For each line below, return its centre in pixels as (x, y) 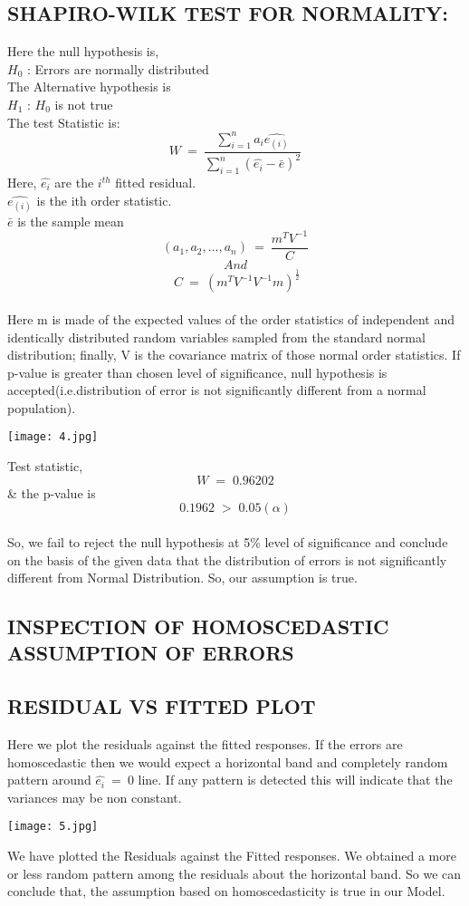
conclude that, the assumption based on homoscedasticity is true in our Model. (226, 891)
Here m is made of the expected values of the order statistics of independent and (231, 318)
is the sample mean (71, 221)
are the (74, 183)
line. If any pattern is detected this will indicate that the (295, 780)
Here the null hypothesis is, (83, 51)
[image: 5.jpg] (53, 827)
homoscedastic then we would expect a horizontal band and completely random (228, 761)
